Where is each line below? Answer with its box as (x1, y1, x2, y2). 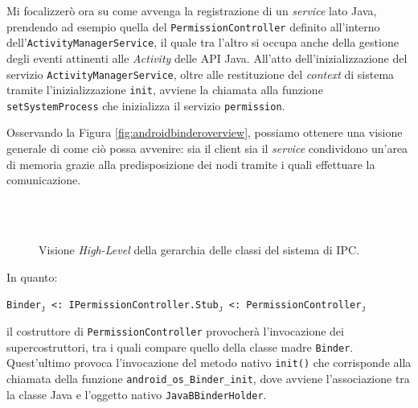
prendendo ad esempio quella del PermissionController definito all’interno (6, 18, 380, 35)
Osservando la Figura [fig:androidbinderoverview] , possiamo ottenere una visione (6, 124, 403, 141)
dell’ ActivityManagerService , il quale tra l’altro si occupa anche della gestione (6, 34, 399, 51)
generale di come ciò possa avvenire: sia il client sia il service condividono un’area (6, 140, 408, 157)
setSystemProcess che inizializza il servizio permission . (6, 97, 285, 113)
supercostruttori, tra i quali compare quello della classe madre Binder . (6, 338, 354, 355)
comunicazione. (6, 171, 81, 188)
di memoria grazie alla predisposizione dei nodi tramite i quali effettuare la (6, 155, 375, 172)
